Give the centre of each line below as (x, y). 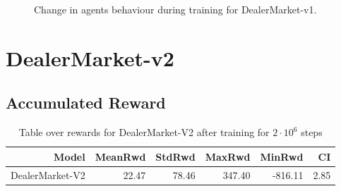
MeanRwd (120, 156)
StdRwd (175, 156)
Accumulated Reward (86, 103)
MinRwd (282, 156)
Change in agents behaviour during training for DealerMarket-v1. (175, 9)
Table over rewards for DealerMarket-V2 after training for (144, 132)
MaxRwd (228, 156)
